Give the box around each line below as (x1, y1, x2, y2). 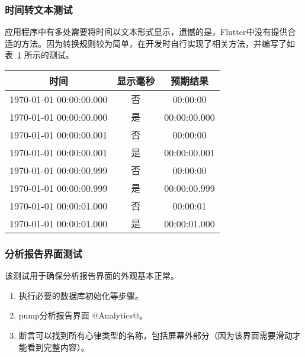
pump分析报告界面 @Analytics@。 (18, 309, 147, 321)
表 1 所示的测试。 (5, 49, 74, 61)
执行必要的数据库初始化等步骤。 (18, 289, 143, 301)
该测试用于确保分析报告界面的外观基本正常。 (5, 269, 179, 282)
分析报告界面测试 (5, 246, 82, 260)
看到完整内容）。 (27, 340, 89, 353)
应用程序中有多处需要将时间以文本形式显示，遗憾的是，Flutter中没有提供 (5, 25, 288, 38)
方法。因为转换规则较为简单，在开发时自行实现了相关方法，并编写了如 (21, 37, 295, 49)
